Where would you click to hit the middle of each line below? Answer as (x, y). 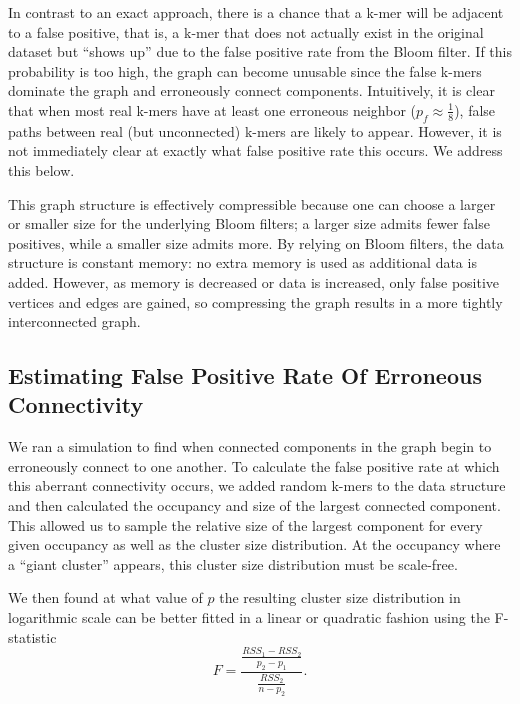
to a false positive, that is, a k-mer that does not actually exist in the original (246, 31)
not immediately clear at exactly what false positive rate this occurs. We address (255, 150)
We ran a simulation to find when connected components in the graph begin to (250, 446)
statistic (32, 636)
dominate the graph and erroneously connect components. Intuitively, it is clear (251, 90)
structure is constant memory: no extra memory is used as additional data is (242, 262)
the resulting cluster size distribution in (340, 597)
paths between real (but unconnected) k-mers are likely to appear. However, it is (255, 130)
